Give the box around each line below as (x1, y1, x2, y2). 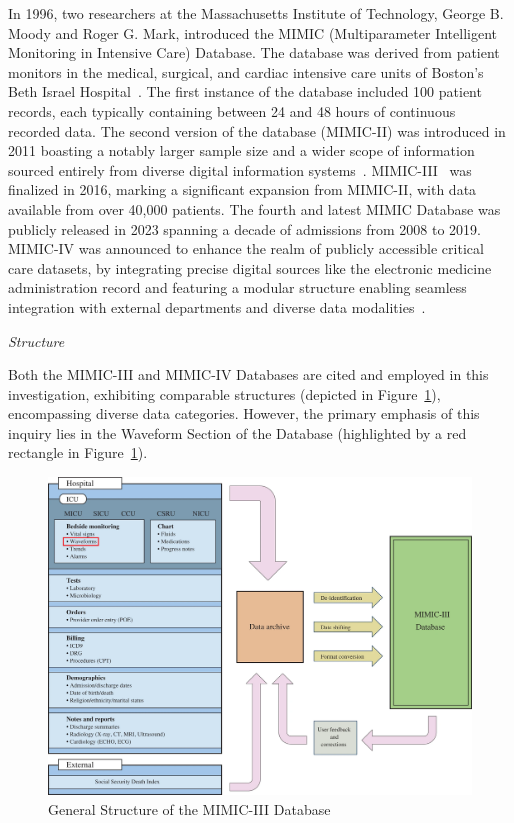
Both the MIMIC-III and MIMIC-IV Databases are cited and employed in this (8, 364, 489, 385)
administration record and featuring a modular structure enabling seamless (8, 277, 467, 298)
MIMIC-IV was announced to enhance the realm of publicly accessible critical (8, 238, 484, 259)
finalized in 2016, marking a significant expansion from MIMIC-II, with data (8, 179, 477, 200)
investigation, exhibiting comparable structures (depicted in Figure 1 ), (8, 383, 441, 404)
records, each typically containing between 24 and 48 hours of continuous (8, 100, 456, 121)
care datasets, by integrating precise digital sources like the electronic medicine (8, 257, 492, 278)
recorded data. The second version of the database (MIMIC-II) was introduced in (8, 120, 506, 141)
